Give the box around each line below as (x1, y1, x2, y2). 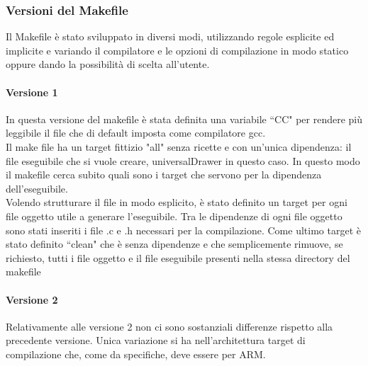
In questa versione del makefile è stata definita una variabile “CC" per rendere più (6, 111, 363, 126)
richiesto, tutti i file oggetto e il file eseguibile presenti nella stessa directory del (6, 250, 350, 265)
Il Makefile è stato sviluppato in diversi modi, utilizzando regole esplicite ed (6, 29, 335, 44)
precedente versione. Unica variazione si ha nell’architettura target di (6, 333, 306, 348)
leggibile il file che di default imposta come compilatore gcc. (6, 125, 266, 140)
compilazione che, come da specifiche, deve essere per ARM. (6, 346, 266, 361)
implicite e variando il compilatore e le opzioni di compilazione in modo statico (6, 42, 349, 57)
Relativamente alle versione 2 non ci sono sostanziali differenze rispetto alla (6, 319, 333, 333)
